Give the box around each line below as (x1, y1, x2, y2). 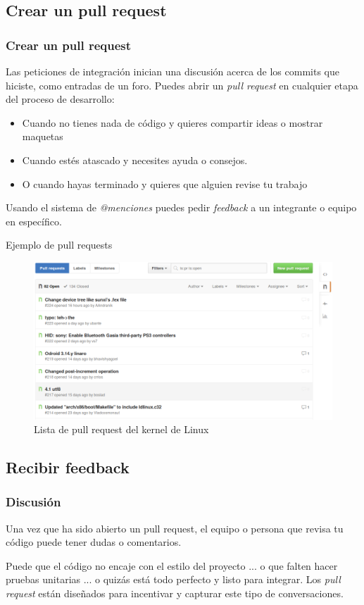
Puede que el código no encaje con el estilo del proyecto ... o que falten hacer (6, 558, 338, 573)
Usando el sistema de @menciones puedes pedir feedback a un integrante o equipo (6, 200, 357, 215)
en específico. (6, 213, 62, 228)
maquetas (22, 129, 63, 144)
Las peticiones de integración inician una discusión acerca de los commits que (6, 64, 339, 78)
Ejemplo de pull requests (6, 237, 113, 252)
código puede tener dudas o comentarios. (6, 535, 182, 549)
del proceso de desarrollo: (6, 92, 115, 106)
